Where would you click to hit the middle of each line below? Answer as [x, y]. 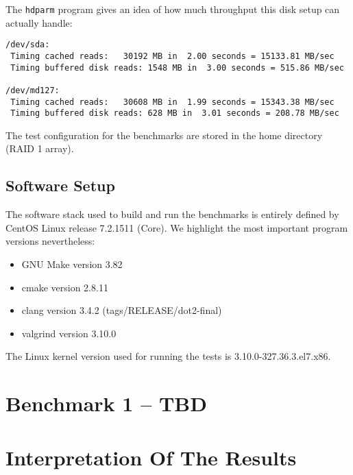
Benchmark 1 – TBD [106, 403]
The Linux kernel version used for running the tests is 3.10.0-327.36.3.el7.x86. [168, 356]
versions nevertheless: [50, 241]
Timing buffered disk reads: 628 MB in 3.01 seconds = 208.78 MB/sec [175, 113]
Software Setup [60, 185]
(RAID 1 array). [40, 148]
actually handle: [39, 22]
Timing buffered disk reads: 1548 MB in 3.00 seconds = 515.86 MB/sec [177, 68]
